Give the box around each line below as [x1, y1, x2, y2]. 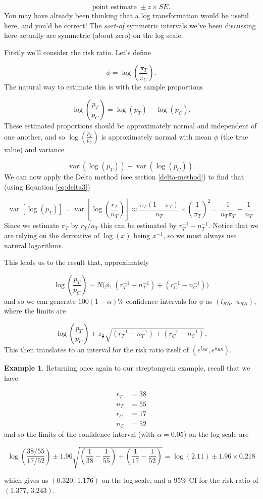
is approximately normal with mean [101, 131, 212, 142]
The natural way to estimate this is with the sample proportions [4, 81, 203, 92]
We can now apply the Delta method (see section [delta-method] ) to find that [4, 171, 244, 182]
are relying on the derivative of [4, 230, 99, 240]
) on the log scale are [183, 429, 249, 439]
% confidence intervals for [118, 295, 197, 306]
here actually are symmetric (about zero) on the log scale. [4, 30, 183, 40]
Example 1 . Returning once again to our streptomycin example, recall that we [4, 362, 250, 373]
